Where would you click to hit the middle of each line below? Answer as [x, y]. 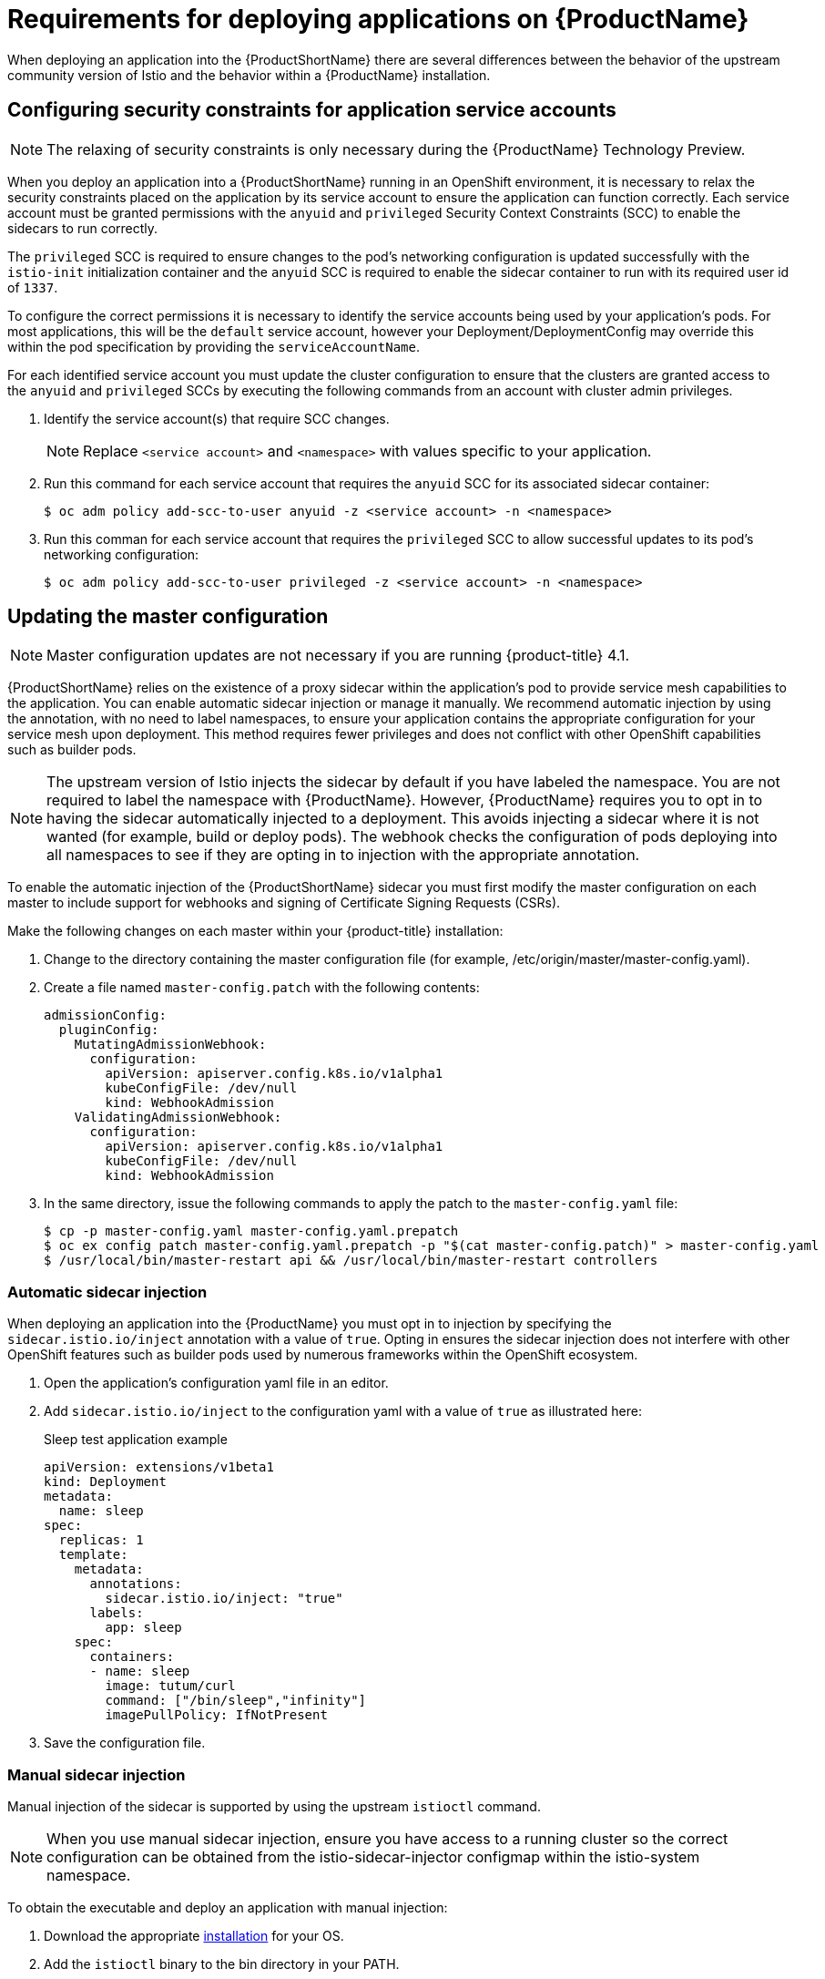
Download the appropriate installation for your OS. [194, 1935]
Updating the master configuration [168, 617]
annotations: [136, 1584]
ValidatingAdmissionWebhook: [178, 1118]
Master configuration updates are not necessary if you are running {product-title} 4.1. [338, 656]
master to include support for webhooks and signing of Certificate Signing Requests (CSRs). [284, 903]
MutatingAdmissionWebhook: [170, 1045]
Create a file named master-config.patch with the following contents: [262, 988]
